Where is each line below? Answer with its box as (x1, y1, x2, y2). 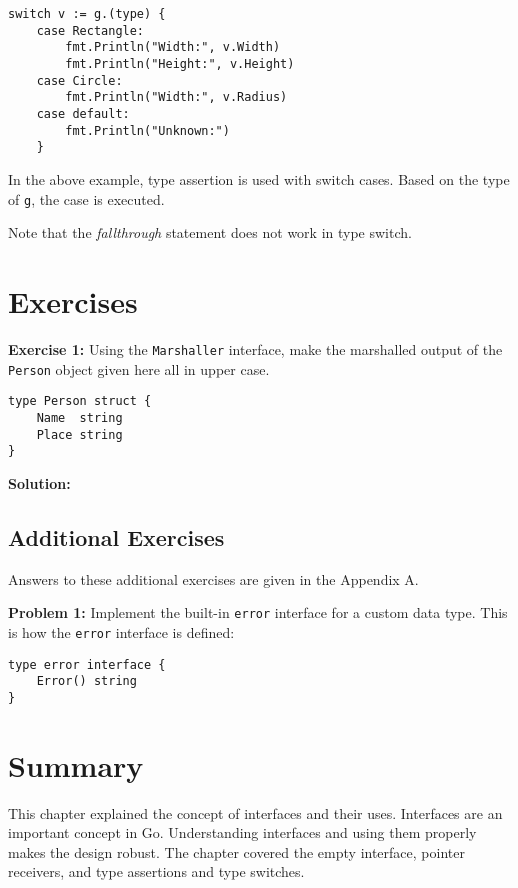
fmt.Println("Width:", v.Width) (65, 40, 281, 55)
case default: (36, 106, 130, 121)
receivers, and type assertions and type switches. (8, 861, 305, 882)
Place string (36, 427, 123, 442)
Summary (8, 744, 144, 785)
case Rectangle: (36, 23, 145, 38)
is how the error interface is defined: (8, 621, 235, 642)
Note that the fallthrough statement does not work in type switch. (8, 222, 412, 243)
